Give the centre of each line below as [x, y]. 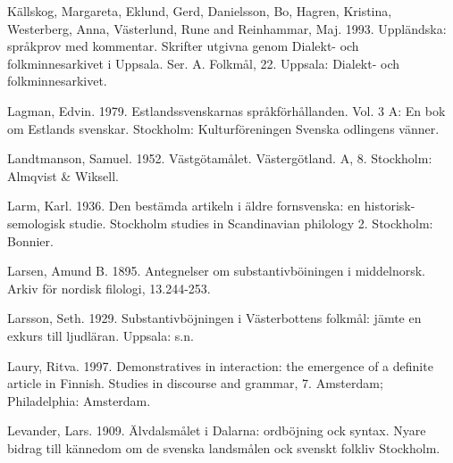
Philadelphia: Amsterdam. [79, 400]
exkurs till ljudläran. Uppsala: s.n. [101, 335]
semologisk [37, 223]
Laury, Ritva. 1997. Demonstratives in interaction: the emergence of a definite [220, 365]
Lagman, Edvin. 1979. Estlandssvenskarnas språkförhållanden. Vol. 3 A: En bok [226, 110]
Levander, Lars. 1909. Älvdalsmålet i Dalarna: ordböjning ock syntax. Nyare [217, 430]
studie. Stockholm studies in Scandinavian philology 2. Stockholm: [251, 223]
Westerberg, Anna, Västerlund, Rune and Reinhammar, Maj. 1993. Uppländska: [227, 28]
